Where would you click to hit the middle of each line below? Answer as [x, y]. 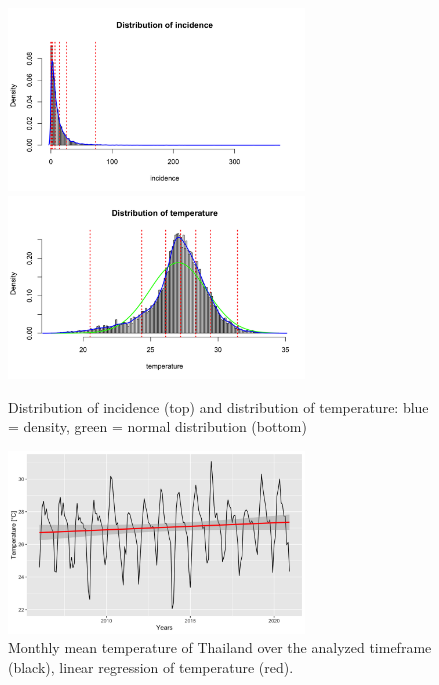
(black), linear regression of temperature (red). [151, 667]
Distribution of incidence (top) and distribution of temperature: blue [218, 406]
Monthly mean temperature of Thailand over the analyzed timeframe [220, 647]
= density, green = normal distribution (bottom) [157, 426]
